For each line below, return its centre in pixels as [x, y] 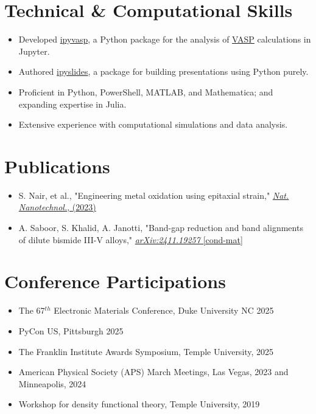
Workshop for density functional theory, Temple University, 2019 [139, 404]
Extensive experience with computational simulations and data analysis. [153, 124]
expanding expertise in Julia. [72, 104]
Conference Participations [115, 281]
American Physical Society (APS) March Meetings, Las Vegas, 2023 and [153, 372]
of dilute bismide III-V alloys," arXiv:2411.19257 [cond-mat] [131, 239]
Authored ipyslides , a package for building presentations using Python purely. [163, 71]
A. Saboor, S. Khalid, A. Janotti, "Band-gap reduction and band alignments [161, 227]
